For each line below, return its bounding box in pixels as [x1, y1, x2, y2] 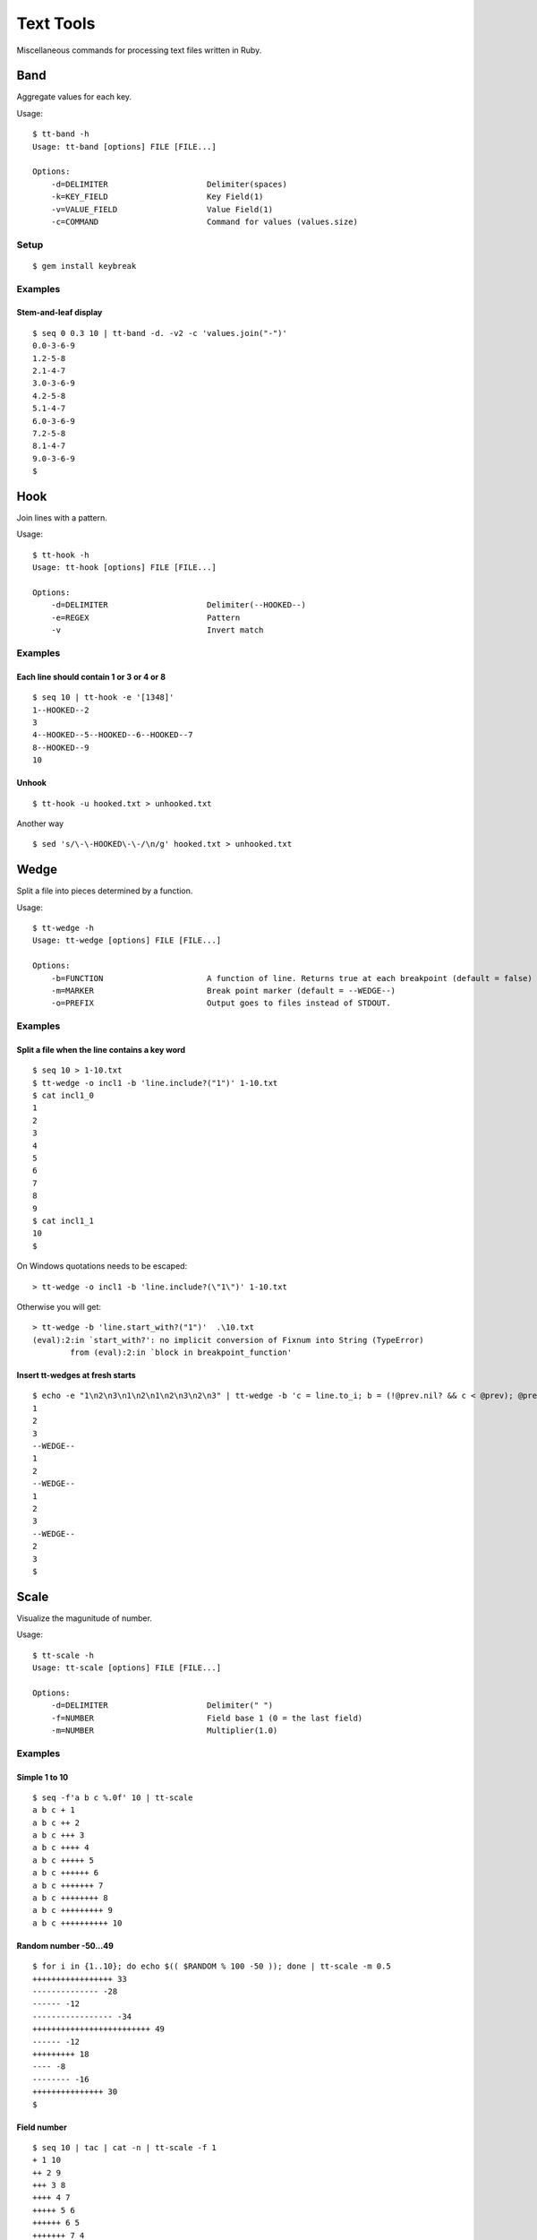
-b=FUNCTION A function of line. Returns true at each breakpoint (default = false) [50, 973, 533, 983]
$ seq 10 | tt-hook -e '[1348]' [32, 693, 175, 702]
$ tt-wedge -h [32, 923, 94, 933]
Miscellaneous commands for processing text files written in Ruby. [16, 45, 262, 56]
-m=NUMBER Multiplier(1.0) [50, 1725, 278, 1736]
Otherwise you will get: [16, 1301, 102, 1312]
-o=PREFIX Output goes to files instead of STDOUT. [50, 998, 391, 1008]
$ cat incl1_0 [32, 1090, 94, 1101]
